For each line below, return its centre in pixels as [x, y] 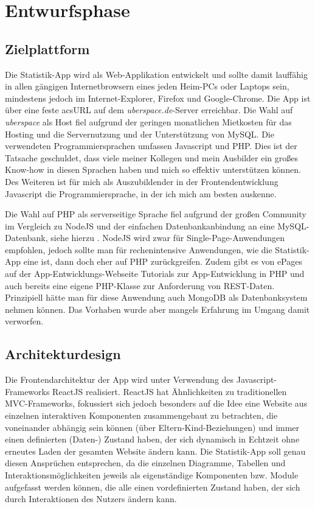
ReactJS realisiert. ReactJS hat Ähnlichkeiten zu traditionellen [170, 391]
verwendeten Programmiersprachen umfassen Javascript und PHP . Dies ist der [151, 146]
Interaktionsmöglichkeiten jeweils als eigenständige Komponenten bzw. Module [152, 475]
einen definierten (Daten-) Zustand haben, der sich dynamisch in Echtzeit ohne [152, 439]
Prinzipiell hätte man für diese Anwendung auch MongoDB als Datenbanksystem [156, 297]
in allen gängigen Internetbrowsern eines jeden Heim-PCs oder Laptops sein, [147, 86]
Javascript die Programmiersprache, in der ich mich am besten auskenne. [141, 193]
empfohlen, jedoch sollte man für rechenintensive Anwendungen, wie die [139, 249]
